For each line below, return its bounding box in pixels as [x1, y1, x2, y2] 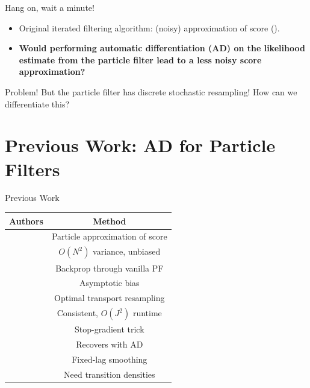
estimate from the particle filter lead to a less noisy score [19, 53, 262, 66]
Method [93, 214, 126, 227]
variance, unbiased [93, 245, 161, 258]
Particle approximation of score [51, 230, 167, 243]
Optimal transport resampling [54, 291, 165, 304]
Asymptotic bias [79, 276, 140, 289]
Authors [9, 214, 43, 227]
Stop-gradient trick [74, 323, 144, 336]
